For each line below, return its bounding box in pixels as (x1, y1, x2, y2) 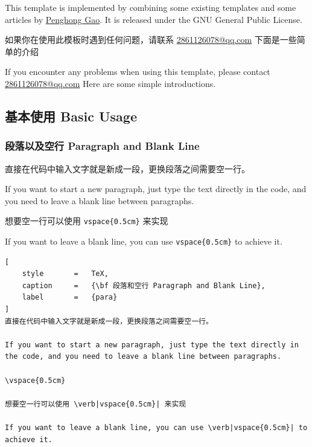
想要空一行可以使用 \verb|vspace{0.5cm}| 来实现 (5, 399, 186, 408)
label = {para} (22, 293, 118, 302)
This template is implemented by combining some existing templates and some (5, 1, 296, 13)
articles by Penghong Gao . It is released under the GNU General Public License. (5, 13, 302, 25)
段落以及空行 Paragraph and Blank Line (5, 138, 200, 153)
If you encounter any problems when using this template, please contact (5, 65, 270, 78)
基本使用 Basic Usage (5, 106, 137, 125)
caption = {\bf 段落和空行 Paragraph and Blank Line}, (22, 281, 266, 290)
